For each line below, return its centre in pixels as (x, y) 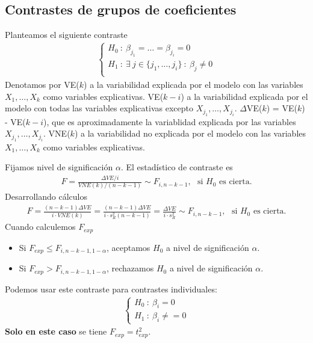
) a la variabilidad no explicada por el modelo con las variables (190, 133)
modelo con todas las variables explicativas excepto (99, 108)
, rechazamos (130, 268)
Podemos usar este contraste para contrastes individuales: (111, 289)
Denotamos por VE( (42, 84)
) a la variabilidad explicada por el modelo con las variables (194, 84)
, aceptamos (128, 247)
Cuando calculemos (40, 227)
